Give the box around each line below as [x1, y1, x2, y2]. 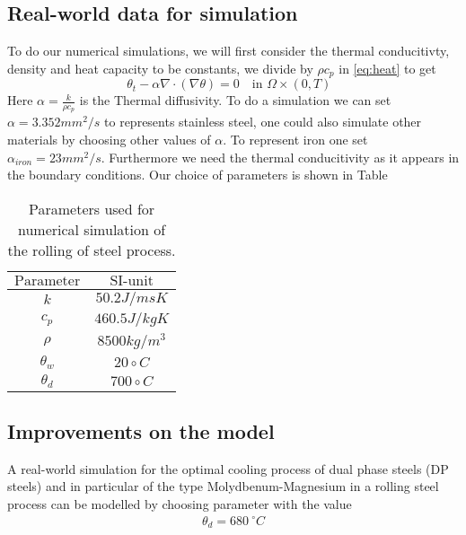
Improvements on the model [7, 417, 275, 444]
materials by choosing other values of [7, 130, 211, 149]
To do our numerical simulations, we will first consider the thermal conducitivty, [7, 41, 450, 60]
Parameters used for [29, 197, 155, 219]
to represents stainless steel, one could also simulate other [104, 112, 422, 131]
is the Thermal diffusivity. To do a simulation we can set [79, 91, 391, 110]
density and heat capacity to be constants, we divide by [7, 58, 313, 77]
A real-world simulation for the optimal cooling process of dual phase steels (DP [7, 459, 449, 478]
